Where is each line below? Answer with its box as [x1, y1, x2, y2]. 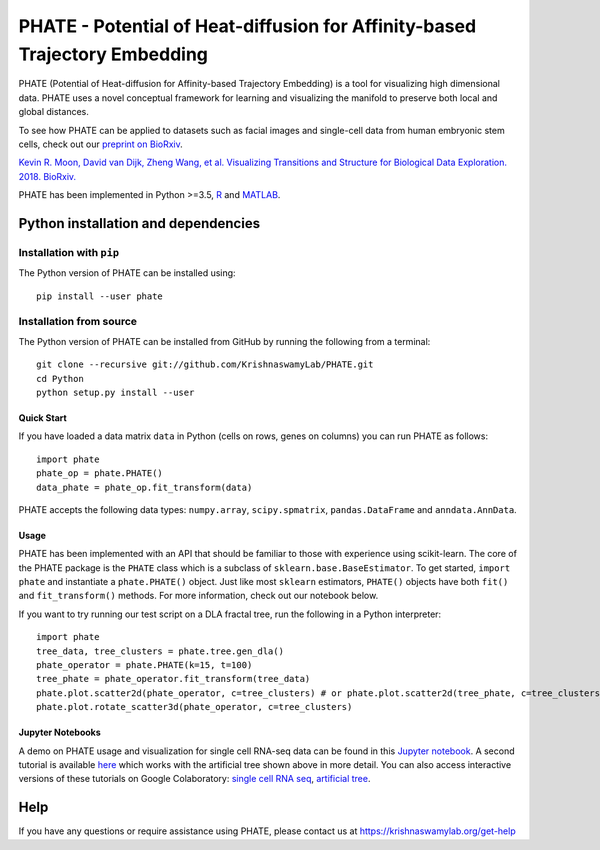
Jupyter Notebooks [18, 726, 102, 739]
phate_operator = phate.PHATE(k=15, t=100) [36, 660, 253, 671]
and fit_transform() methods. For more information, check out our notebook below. [18, 590, 379, 602]
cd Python [36, 373, 84, 384]
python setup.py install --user [36, 386, 195, 398]
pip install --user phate [36, 290, 164, 302]
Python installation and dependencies [18, 215, 260, 232]
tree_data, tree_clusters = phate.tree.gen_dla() [36, 645, 285, 657]
